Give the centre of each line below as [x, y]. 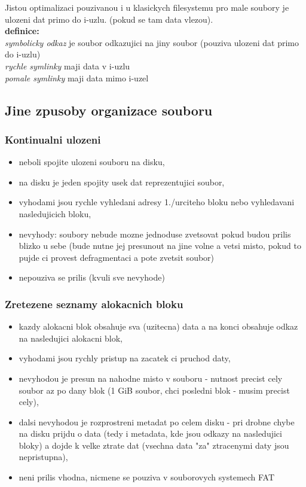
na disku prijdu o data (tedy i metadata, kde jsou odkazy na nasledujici [150, 433]
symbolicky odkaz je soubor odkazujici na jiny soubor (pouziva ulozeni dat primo [152, 42]
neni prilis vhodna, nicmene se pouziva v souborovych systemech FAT [147, 477]
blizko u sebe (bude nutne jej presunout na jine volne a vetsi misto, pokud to [160, 246]
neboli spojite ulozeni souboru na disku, [92, 162]
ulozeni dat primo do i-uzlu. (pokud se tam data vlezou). [109, 19]
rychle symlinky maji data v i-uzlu [68, 66]
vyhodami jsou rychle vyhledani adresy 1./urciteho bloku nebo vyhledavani [157, 202]
